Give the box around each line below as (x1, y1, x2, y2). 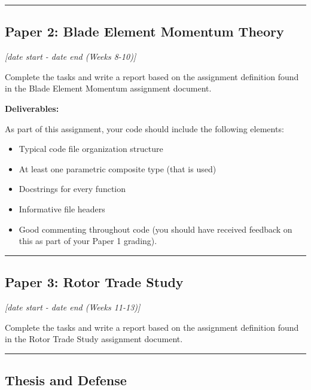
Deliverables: (5, 102, 59, 114)
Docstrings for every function (19, 182, 126, 195)
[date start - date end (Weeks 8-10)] (5, 50, 136, 63)
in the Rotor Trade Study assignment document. (5, 333, 183, 345)
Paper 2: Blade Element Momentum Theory (5, 22, 284, 41)
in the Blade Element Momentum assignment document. (5, 82, 212, 95)
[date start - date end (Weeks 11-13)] (5, 300, 141, 313)
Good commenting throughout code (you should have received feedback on (19, 223, 292, 235)
